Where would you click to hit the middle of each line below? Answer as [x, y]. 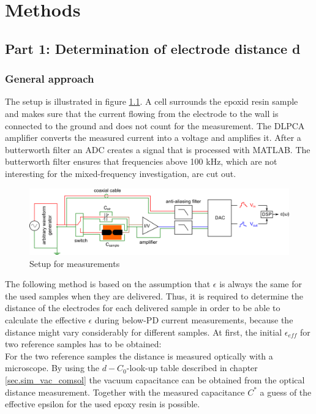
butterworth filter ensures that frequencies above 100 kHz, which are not [141, 161]
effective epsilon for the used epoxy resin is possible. [103, 404]
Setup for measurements [75, 263]
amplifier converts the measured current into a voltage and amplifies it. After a [153, 137]
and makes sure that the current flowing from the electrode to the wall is [142, 113]
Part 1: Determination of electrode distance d [153, 48]
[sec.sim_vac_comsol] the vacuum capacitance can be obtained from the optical [155, 379]
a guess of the [286, 392]
